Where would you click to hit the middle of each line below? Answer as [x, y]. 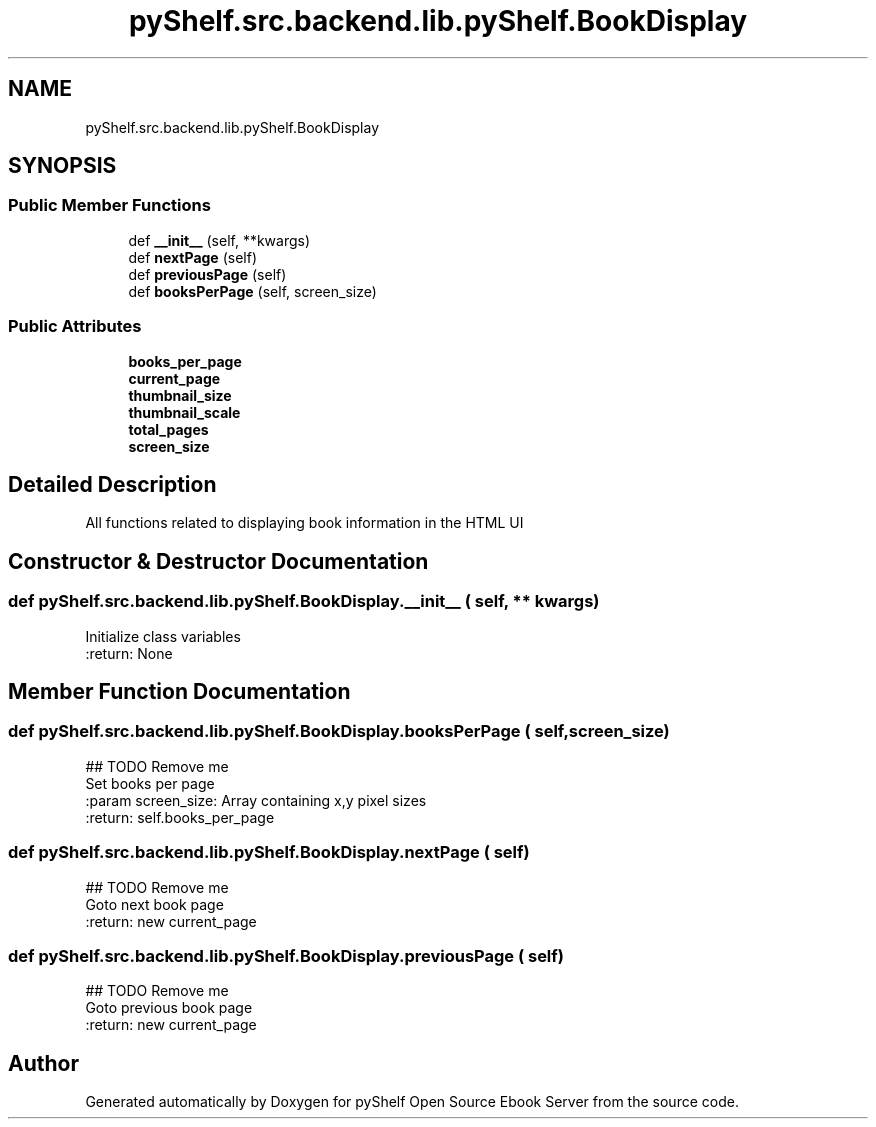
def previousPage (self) [207, 274]
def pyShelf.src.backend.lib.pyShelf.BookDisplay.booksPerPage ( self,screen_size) [339, 731]
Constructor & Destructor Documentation [218, 561]
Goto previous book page [169, 1008]
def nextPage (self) [192, 257]
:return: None [129, 653]
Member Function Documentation [179, 692]
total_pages [168, 429]
